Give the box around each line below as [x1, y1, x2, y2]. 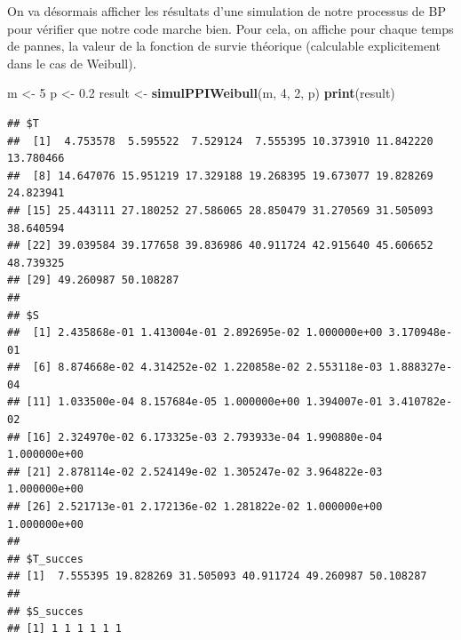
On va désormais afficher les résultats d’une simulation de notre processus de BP [7, 2, 446, 20]
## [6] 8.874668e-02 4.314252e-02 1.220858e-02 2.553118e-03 [7, 361, 383, 374]
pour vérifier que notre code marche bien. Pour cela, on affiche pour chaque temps [7, 19, 454, 37]
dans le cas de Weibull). [7, 53, 137, 72]
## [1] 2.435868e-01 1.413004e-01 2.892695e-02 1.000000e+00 [7, 326, 383, 340]
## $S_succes [7, 604, 83, 618]
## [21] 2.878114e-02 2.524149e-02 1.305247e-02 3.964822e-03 [7, 465, 383, 478]
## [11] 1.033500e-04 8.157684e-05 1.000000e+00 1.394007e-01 [7, 396, 383, 409]
